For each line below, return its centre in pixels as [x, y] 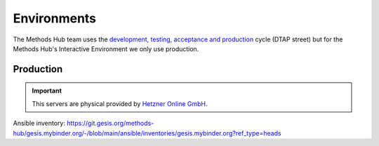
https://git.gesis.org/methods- [111, 124]
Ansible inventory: [39, 124]
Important [47, 91]
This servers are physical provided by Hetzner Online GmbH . [120, 104]
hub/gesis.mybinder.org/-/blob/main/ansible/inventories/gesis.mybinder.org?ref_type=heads [147, 133]
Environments [55, 18]
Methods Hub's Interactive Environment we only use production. [106, 48]
